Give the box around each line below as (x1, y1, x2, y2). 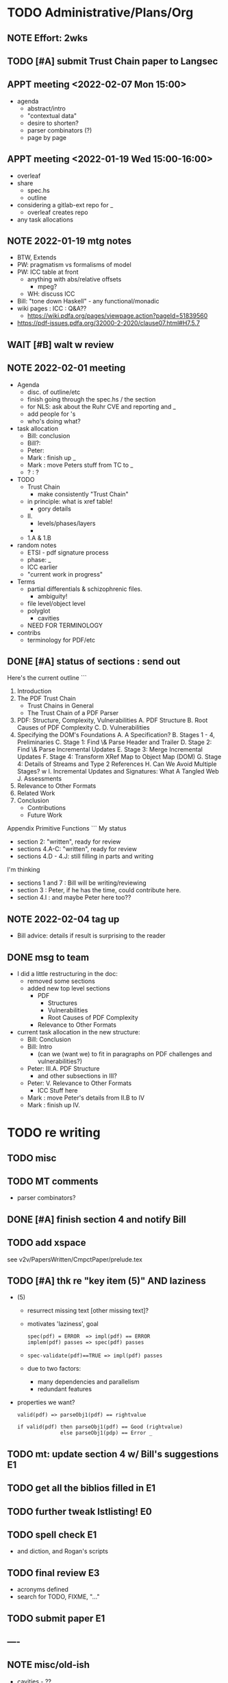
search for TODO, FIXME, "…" (16, 1592, 100, 1601)
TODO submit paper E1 (7, 1612, 105, 1624)
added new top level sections (27, 984, 111, 993)
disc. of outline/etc (27, 388, 81, 396)
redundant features (37, 1385, 92, 1393)
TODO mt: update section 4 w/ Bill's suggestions (7, 1448, 219, 1460)
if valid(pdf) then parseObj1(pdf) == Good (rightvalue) (16, 1424, 183, 1430)
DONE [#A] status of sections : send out (7, 655, 181, 667)
